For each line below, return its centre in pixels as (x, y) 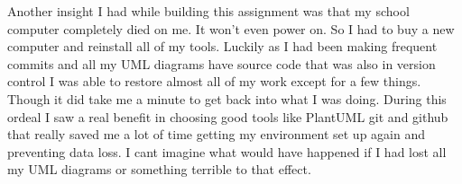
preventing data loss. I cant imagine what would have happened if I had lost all (227, 151)
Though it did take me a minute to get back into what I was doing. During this (227, 98)
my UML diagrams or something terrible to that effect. (159, 169)
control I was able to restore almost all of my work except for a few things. (214, 81)
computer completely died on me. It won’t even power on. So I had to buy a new (231, 28)
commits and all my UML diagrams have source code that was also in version (222, 63)
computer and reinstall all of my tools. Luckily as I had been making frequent (222, 46)
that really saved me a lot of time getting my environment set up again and (216, 134)
